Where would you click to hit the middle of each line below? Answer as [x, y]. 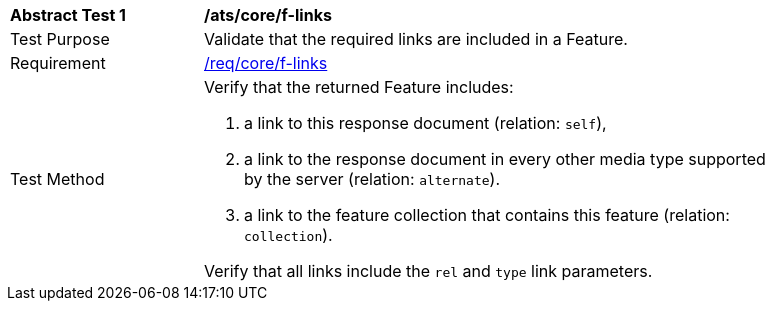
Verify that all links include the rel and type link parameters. [428, 271]
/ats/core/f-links [268, 15]
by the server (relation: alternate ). [372, 179]
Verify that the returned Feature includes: [359, 87]
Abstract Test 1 [68, 15]
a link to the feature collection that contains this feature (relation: [487, 215]
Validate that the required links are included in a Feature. [416, 39]
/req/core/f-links [266, 63]
